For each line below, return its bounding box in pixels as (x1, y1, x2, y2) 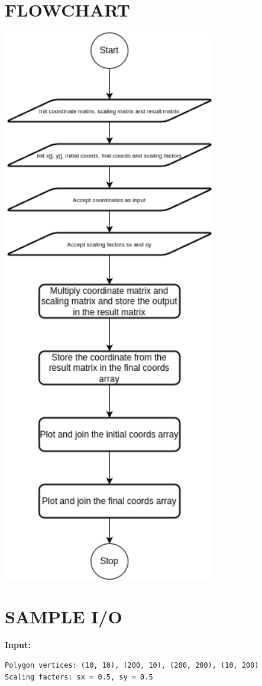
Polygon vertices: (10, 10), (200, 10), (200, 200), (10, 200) (5, 661, 259, 669)
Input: (5, 639, 31, 651)
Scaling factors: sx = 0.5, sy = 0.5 (5, 672, 153, 681)
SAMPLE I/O (5, 604, 122, 629)
